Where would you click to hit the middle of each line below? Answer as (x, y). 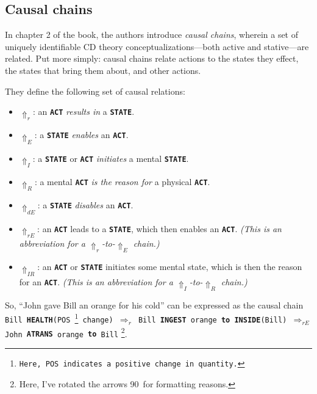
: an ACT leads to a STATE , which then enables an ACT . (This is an (159, 228)
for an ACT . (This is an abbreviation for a (96, 281)
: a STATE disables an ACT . (85, 205)
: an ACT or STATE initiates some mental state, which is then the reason (170, 267)
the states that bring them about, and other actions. (103, 70)
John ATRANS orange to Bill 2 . (66, 332)
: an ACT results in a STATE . (84, 111)
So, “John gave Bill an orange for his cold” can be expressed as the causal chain (154, 305)
